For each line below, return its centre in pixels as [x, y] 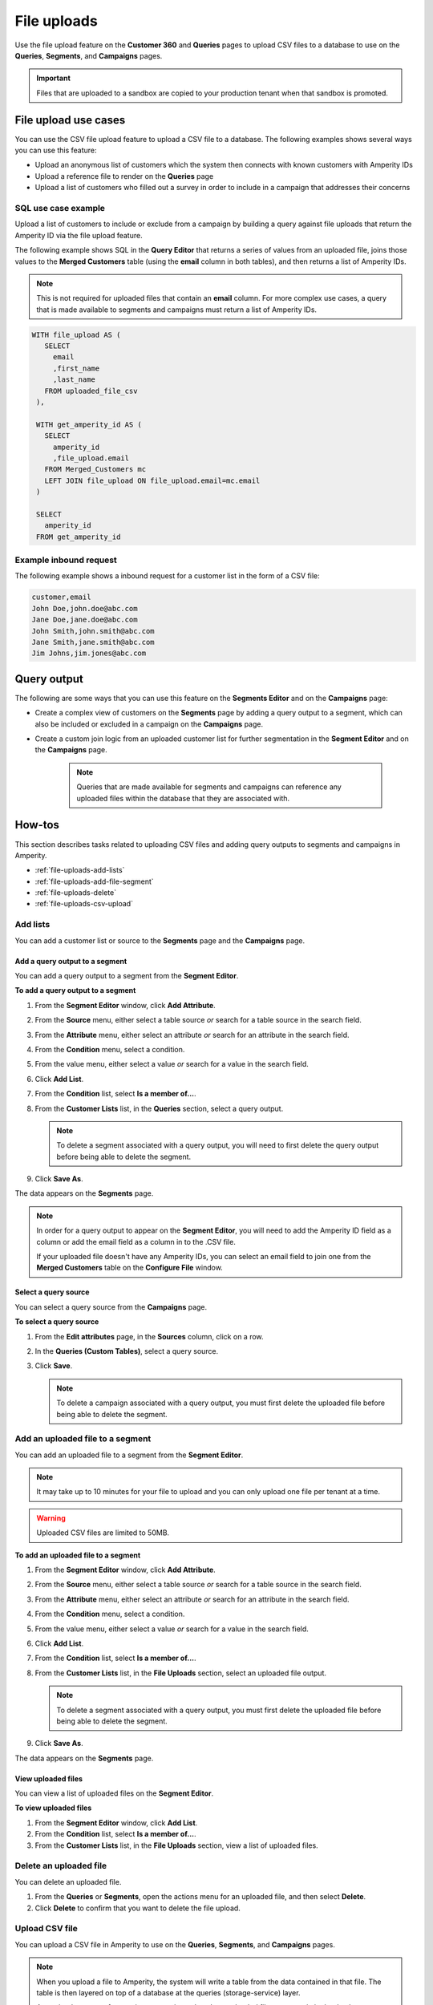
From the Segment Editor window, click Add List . [116, 1823]
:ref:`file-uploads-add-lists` [80, 870]
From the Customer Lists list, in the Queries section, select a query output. [159, 1108]
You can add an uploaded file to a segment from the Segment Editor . [129, 1455]
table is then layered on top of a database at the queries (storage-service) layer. [168, 1992]
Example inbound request [66, 560]
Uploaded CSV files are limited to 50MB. [103, 1533]
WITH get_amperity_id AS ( [89, 424]
